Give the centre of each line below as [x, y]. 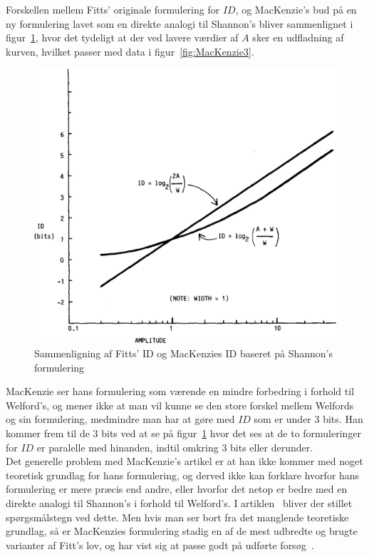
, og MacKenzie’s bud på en [296, 9]
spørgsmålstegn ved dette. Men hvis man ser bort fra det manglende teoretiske [177, 517]
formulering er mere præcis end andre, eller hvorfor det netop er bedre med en [177, 489]
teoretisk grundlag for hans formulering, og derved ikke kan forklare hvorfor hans [183, 475]
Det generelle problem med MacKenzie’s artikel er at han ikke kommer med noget [184, 461]
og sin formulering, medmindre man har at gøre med [120, 419]
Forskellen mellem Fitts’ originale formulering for [113, 9]
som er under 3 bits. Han [308, 419]
